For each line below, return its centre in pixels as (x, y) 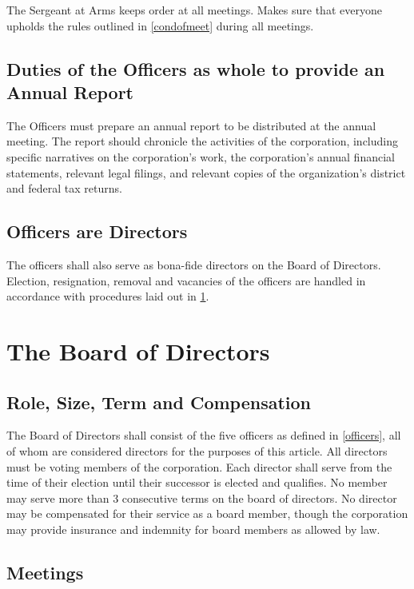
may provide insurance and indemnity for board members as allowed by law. (193, 529)
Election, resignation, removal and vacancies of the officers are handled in (186, 280)
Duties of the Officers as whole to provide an (196, 68)
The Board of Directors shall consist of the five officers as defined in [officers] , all (204, 435)
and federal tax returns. (64, 188)
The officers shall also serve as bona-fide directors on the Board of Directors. (194, 264)
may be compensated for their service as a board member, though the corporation (207, 513)
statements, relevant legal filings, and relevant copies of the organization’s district (206, 172)
